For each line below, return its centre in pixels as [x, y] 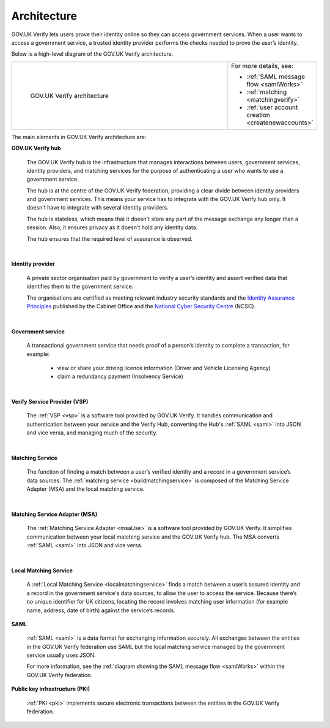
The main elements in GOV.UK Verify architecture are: [79, 137]
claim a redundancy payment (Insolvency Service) [120, 376]
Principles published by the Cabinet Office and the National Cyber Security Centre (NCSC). [141, 306]
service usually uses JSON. [61, 655]
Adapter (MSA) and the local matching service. [86, 489]
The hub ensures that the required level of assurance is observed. [109, 238]
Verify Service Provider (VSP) [50, 402]
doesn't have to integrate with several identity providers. [98, 208]
